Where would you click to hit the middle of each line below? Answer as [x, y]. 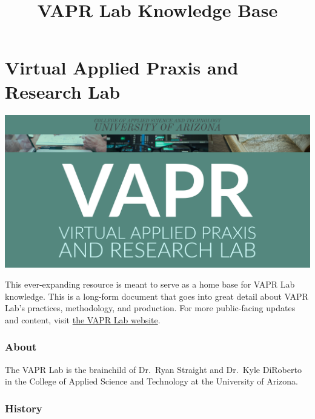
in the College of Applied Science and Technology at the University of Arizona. [151, 381]
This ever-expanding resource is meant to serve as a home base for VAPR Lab [150, 284]
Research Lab [63, 91]
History [24, 408]
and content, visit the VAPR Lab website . [83, 319]
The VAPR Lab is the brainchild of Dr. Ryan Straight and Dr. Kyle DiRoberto [153, 369]
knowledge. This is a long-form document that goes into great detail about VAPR [157, 296]
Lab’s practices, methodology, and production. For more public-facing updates [150, 308]
